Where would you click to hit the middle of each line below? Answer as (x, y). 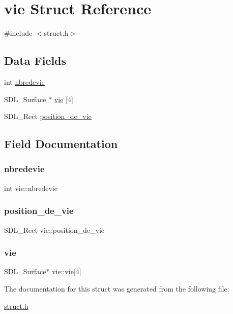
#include (18, 33)
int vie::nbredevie (31, 188)
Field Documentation (61, 144)
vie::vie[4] (67, 271)
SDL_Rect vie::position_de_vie (54, 230)
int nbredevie (24, 81)
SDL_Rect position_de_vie (48, 116)
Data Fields (35, 61)
